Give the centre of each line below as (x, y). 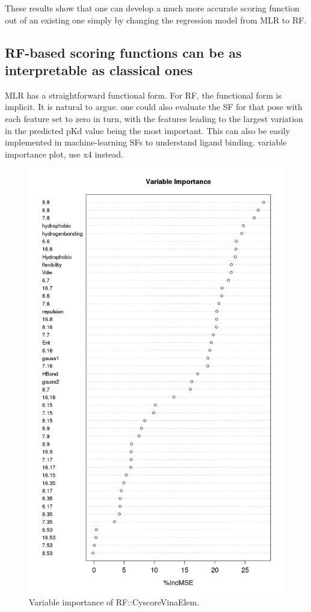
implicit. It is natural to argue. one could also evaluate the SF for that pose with (154, 107)
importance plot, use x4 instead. (64, 154)
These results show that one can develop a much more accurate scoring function (152, 8)
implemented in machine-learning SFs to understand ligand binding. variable (146, 142)
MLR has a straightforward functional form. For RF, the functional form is (143, 95)
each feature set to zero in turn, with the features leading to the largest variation (154, 118)
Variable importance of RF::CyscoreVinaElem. (114, 602)
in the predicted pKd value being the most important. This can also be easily (148, 130)
